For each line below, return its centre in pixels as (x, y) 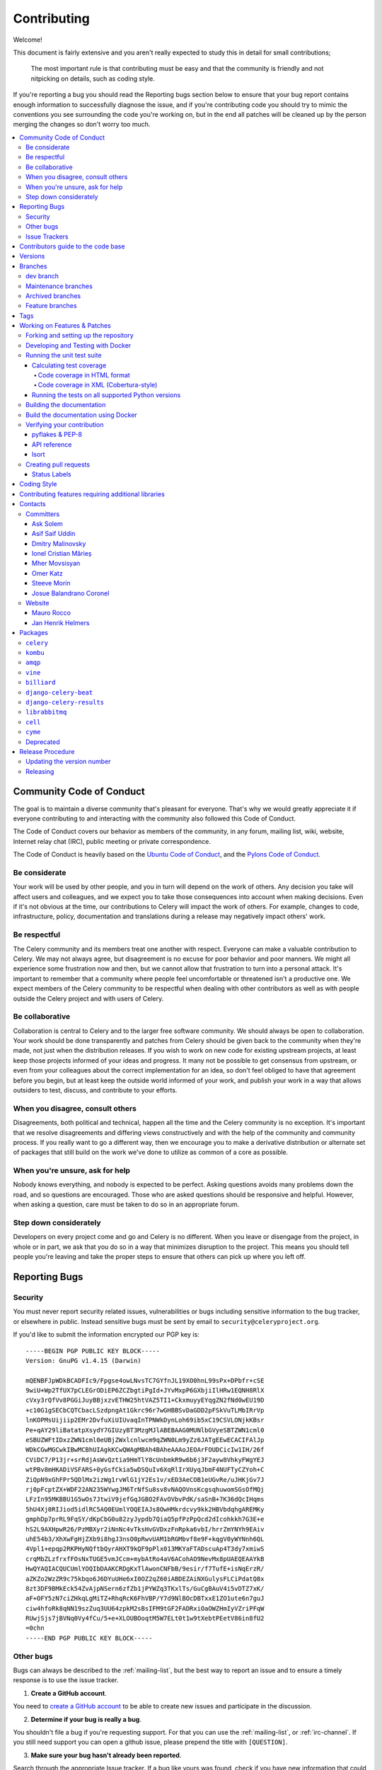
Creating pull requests (58, 464)
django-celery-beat (59, 692)
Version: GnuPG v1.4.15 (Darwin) (83, 1360)
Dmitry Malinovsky (59, 543)
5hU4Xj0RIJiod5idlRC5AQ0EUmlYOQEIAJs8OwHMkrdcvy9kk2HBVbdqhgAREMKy (145, 1509)
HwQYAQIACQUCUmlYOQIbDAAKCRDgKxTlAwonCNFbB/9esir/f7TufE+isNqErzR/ (145, 1569)
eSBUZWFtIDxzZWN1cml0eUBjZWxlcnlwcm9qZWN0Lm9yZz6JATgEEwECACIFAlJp (145, 1440)
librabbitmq (46, 712)
